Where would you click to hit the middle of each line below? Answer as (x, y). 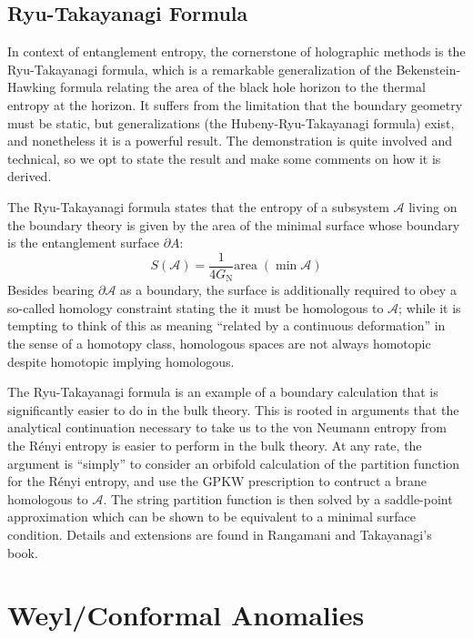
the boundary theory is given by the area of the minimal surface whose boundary (234, 224)
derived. (30, 176)
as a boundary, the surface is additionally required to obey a (288, 290)
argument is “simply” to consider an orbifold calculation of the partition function (234, 463)
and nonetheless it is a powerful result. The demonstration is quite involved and (230, 141)
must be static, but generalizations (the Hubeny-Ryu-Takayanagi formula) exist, (231, 122)
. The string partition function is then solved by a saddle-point (278, 498)
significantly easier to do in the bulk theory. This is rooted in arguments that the (233, 409)
